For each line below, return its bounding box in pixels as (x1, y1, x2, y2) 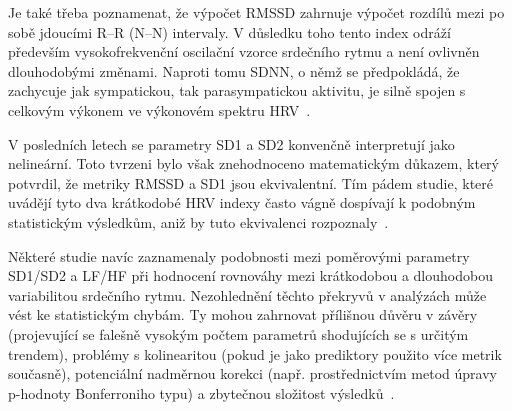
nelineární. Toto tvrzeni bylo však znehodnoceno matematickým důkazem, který (8, 153, 499, 174)
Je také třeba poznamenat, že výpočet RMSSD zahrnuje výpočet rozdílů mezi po (8, 2, 505, 22)
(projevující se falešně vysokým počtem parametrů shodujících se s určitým (8, 323, 469, 344)
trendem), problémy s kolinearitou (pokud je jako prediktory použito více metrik (8, 343, 502, 364)
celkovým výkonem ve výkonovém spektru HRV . (8, 99, 311, 120)
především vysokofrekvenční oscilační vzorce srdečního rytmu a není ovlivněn (8, 41, 480, 62)
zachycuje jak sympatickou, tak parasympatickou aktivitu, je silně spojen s (8, 80, 466, 101)
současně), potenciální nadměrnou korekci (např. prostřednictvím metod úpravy (8, 363, 497, 384)
